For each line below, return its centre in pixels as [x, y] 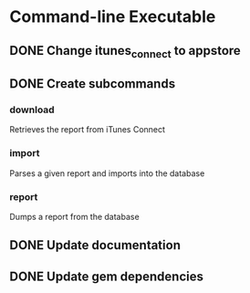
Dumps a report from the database [74, 217]
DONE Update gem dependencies [106, 276]
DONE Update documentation [95, 245]
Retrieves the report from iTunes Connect [88, 130]
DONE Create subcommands [93, 84]
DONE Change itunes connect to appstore [125, 52]
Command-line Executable [113, 17]
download [32, 110]
